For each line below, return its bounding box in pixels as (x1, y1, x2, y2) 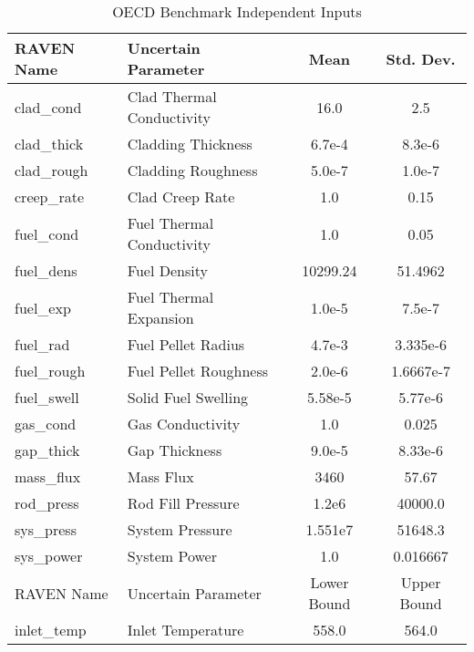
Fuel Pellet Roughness (127, 360, 268, 381)
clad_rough (15, 160, 88, 181)
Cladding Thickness (127, 133, 252, 154)
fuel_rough (15, 360, 86, 381)
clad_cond (15, 96, 82, 118)
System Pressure (127, 519, 232, 540)
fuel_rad (15, 334, 70, 355)
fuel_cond (15, 223, 79, 244)
